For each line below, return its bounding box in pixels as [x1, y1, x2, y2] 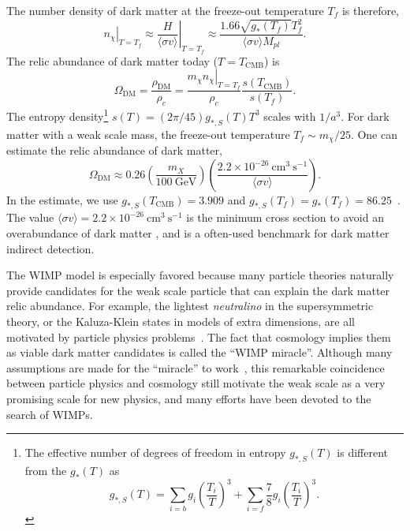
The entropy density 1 [6, 106, 109, 124]
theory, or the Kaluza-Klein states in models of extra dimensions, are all [6, 312, 355, 329]
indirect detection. [6, 240, 95, 256]
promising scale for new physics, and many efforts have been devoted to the [6, 390, 371, 406]
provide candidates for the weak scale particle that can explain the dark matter [6, 282, 390, 298]
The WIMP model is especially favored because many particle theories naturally [6, 267, 394, 283]
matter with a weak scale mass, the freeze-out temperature [6, 125, 290, 142]
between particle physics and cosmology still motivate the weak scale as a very [6, 375, 386, 391]
